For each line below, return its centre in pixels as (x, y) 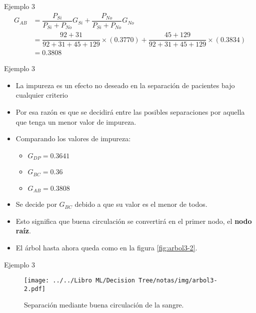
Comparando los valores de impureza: (73, 138)
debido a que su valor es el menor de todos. (141, 204)
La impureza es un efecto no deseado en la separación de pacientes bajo (125, 85)
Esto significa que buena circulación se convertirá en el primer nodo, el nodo (134, 221)
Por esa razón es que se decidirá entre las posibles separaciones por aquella (130, 112)
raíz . (23, 231)
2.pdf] (35, 289)
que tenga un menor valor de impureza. (76, 121)
